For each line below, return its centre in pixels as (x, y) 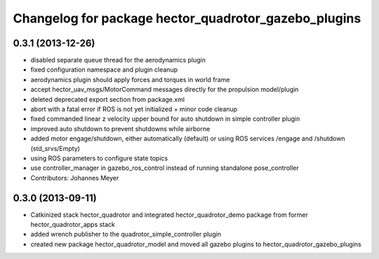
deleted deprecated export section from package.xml (108, 99)
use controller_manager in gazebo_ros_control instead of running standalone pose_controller (165, 168)
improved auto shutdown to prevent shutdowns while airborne (120, 128)
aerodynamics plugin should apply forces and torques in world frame (130, 79)
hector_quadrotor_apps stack (73, 225)
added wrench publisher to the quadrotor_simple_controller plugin (126, 234)
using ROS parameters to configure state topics (99, 158)
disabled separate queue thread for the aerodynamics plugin (118, 60)
